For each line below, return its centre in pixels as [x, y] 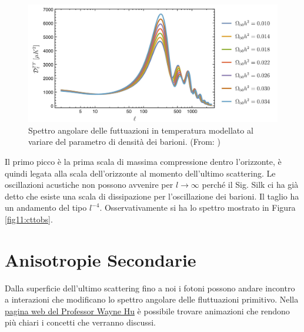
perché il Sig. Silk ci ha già [250, 185]
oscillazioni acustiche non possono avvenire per [89, 185]
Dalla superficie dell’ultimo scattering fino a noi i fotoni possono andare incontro [150, 288]
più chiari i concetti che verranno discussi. [81, 322]
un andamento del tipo [46, 207]
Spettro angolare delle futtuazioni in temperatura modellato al [141, 130]
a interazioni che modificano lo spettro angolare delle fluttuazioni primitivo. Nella [152, 299]
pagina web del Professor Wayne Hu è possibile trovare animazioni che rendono [147, 311]
